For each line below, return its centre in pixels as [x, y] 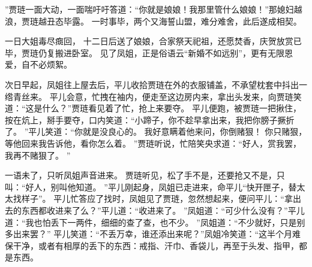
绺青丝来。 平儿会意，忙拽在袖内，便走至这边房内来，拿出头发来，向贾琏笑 [153, 96]
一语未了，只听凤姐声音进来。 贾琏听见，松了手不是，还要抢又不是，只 [145, 175]
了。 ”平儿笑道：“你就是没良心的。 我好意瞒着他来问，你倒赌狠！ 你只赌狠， [156, 131]
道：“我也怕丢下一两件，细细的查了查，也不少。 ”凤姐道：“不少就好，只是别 [155, 222]
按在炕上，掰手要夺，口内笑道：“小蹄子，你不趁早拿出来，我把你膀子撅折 [150, 119]
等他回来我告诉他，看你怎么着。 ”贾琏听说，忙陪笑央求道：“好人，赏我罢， [153, 143]
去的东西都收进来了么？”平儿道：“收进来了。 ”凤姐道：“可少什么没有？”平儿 [155, 210]
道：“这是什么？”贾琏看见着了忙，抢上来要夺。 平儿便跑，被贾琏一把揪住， [153, 108]
